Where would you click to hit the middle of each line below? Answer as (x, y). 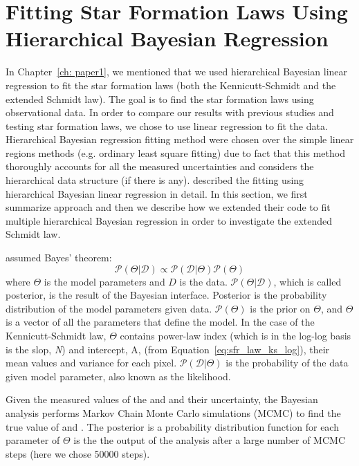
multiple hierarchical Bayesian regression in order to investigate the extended (169, 220)
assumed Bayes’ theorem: (59, 258)
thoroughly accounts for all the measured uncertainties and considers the (160, 166)
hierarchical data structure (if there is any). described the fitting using (155, 180)
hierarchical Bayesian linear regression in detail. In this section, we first (157, 193)
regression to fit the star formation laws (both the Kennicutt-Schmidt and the (171, 85)
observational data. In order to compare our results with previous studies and (170, 112)
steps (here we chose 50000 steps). (78, 453)
